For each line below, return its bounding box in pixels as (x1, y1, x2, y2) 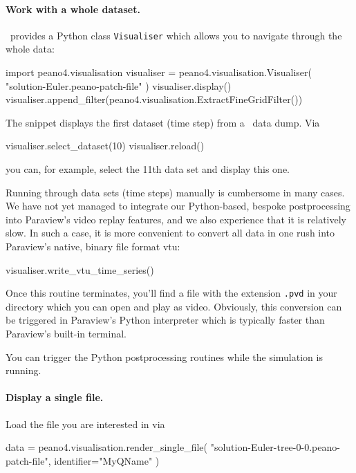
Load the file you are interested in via (6, 416, 165, 431)
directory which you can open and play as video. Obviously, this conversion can (6, 299, 342, 313)
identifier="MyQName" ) (54, 453, 160, 467)
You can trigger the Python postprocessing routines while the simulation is (6, 349, 323, 364)
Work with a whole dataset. (6, 1, 140, 16)
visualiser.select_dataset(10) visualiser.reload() (6, 138, 205, 153)
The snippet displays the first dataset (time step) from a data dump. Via (6, 115, 320, 129)
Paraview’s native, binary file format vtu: (6, 239, 180, 253)
